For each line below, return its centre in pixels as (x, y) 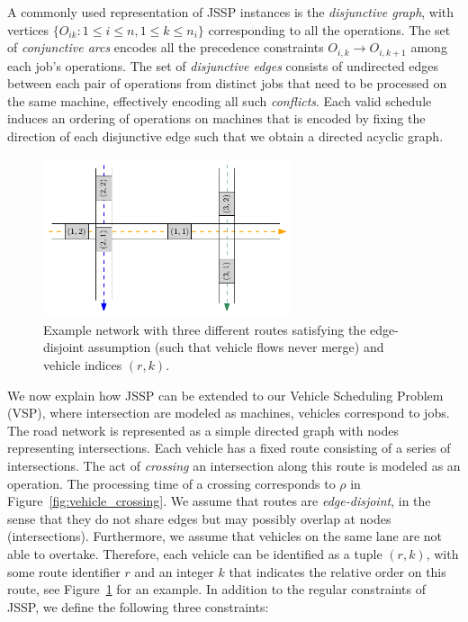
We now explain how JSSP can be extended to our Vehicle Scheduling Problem (225, 395)
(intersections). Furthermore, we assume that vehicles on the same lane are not (225, 536)
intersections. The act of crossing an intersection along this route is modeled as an (234, 466)
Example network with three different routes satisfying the (205, 329)
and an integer (174, 571)
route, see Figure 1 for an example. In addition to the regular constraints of (217, 589)
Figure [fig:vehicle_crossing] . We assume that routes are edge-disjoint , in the (219, 501)
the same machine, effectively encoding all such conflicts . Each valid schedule (220, 100)
